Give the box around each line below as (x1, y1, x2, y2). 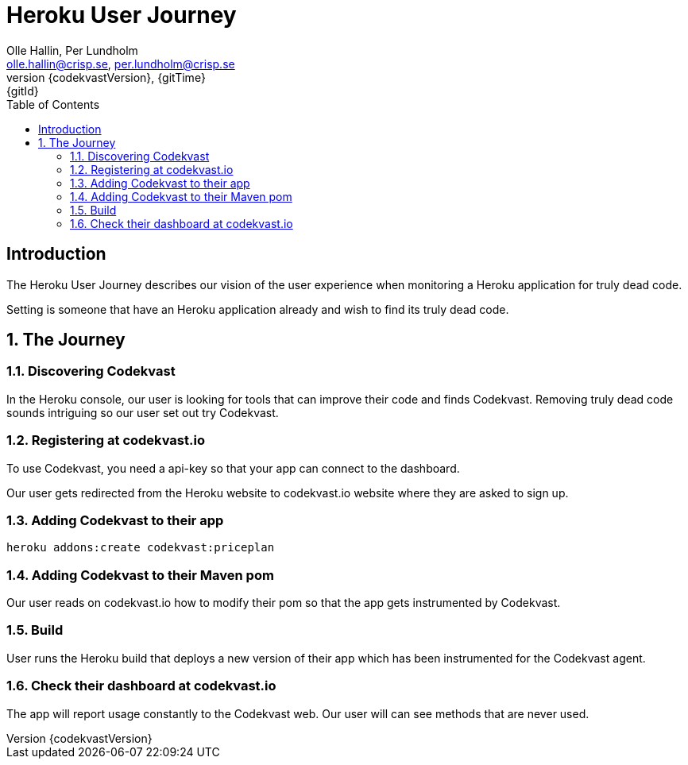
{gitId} (6, 83, 39, 98)
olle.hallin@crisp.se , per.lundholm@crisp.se (6, 56, 235, 71)
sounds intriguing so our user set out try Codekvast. (6, 405, 279, 419)
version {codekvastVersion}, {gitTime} (6, 70, 206, 84)
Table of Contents (6, 97, 100, 111)
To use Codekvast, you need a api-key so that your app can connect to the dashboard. (6, 461, 460, 475)
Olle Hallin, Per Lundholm (6, 43, 138, 57)
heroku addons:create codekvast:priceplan (6, 541, 275, 554)
